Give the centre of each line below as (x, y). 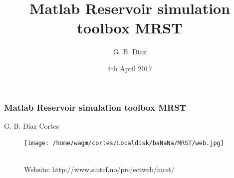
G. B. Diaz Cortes (32, 125)
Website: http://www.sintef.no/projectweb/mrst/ (99, 169)
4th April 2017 (130, 68)
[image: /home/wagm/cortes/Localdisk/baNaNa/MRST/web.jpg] (124, 143)
